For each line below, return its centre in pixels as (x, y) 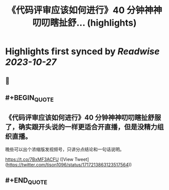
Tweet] (82, 159)
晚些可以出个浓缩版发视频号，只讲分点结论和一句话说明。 (65, 149)
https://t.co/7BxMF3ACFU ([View (39, 159)
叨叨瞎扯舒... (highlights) (84, 23)
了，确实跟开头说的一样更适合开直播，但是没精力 (81, 127)
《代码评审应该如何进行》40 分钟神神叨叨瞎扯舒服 (83, 117)
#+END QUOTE (26, 181)
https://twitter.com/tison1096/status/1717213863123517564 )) (69, 164)
